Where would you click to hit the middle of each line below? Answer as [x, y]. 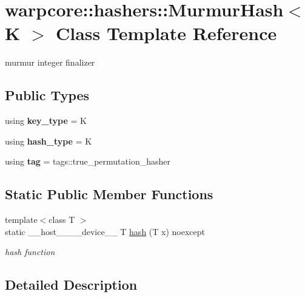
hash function [30, 252]
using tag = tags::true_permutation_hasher [88, 161]
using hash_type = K [49, 141]
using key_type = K [46, 121]
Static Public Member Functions [109, 194]
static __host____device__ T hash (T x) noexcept [105, 231]
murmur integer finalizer [50, 62]
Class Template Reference [166, 33]
